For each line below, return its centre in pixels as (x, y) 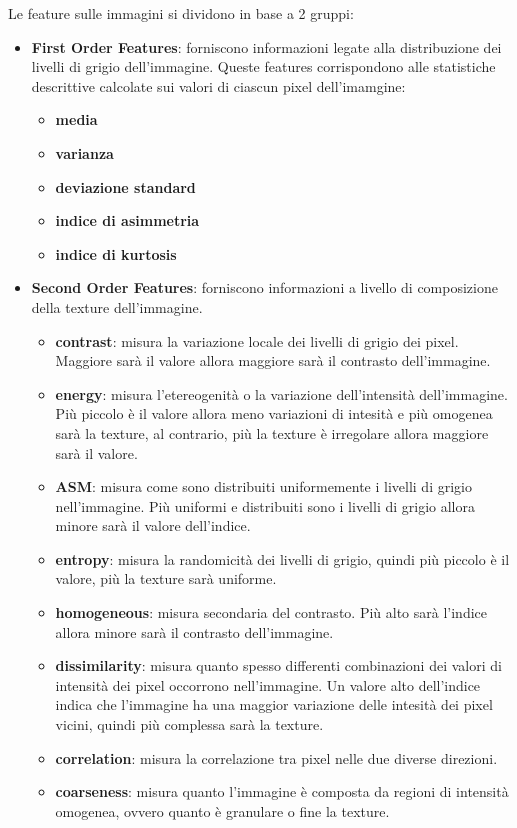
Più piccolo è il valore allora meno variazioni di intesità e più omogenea (274, 413)
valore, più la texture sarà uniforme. (166, 578)
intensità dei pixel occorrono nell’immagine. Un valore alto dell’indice (268, 684)
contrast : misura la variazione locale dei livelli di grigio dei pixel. (257, 340)
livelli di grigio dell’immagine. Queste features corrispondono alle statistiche (263, 66)
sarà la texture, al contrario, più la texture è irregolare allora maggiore (272, 432)
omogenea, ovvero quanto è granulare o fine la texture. (222, 810)
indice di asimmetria (127, 220)
